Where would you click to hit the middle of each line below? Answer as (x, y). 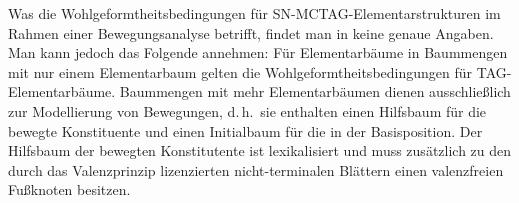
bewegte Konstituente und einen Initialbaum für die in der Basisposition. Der (245, 130)
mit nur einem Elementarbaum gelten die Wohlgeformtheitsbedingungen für (240, 71)
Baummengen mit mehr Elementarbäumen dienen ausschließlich (315, 91)
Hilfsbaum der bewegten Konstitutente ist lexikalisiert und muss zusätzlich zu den (260, 150)
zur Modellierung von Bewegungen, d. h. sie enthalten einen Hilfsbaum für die (247, 110)
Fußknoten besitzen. (69, 189)
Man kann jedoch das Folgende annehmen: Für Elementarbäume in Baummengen (258, 52)
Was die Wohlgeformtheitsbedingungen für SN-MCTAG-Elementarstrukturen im (254, 13)
